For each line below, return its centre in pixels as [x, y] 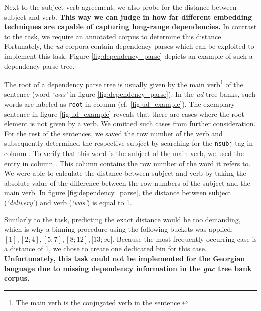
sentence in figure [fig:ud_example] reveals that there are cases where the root [124, 114]
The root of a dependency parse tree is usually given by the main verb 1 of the [124, 84]
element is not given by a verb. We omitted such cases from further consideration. [130, 124]
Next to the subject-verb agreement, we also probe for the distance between [120, 7]
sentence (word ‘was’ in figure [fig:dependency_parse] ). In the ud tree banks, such [130, 94]
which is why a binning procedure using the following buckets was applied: [119, 229]
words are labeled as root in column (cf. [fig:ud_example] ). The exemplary [120, 104]
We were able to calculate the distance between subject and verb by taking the [125, 173]
